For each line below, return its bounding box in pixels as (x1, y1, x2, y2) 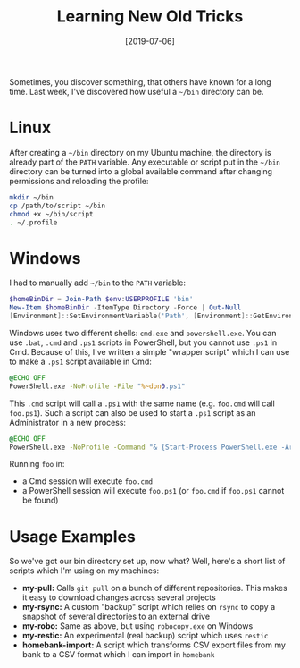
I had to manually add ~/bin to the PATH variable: (9, 277, 186, 288)
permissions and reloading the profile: (9, 175, 149, 186)
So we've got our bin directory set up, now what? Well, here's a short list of (9, 556, 286, 567)
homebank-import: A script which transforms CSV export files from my (21, 639, 286, 650)
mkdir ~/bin (9, 192, 54, 202)
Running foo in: (9, 459, 65, 469)
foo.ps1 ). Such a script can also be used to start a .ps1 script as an (9, 407, 256, 418)
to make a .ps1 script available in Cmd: (9, 356, 152, 367)
